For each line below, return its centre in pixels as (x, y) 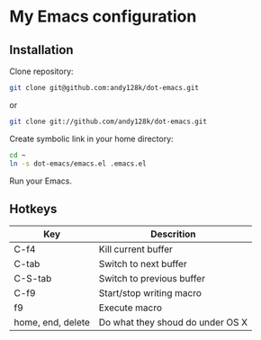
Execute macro (130, 308)
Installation (41, 50)
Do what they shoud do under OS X (173, 323)
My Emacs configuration (103, 17)
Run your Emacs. (40, 181)
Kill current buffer (136, 249)
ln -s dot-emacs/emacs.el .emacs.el (78, 164)
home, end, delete (52, 323)
